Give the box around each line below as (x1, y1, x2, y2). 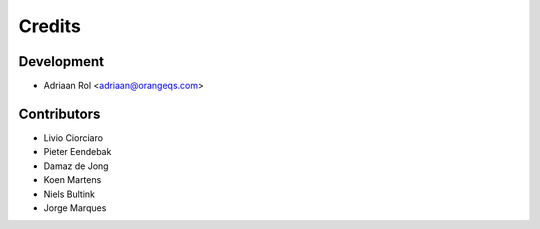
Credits (18, 15, 82, 37)
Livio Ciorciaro (43, 131, 104, 144)
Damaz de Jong (43, 160, 109, 172)
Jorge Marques (43, 201, 107, 214)
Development (18, 53, 105, 70)
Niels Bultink (43, 188, 95, 200)
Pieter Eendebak (43, 146, 112, 158)
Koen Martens (43, 174, 102, 186)
